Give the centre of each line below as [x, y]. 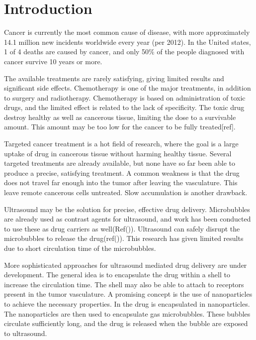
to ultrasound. [26, 333]
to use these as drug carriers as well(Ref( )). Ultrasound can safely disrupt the [122, 228]
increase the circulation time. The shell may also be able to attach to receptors [124, 284]
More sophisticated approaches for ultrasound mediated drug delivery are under [126, 265]
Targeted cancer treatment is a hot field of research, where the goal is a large [121, 144]
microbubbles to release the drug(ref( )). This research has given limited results [124, 238]
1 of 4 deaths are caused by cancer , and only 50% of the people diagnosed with [124, 52]
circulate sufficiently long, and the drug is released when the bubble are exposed [126, 323]
